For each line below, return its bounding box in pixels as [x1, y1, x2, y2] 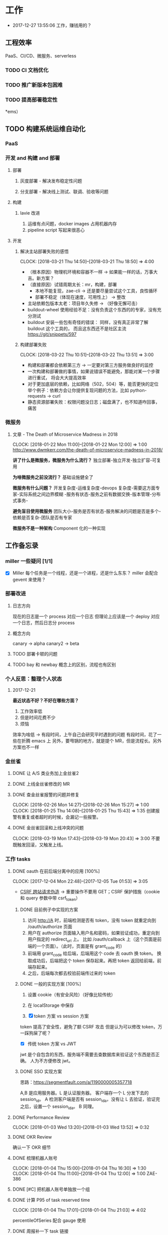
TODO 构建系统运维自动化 [5, 124, 86, 134]
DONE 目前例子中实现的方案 [20, 906, 78, 913]
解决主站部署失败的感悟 [20, 248, 69, 254]
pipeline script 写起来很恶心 [27, 227, 85, 233]
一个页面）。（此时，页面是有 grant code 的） [36, 943, 125, 950]
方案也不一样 [12, 744, 39, 750]
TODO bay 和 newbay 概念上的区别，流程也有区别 [12, 661, 116, 668]
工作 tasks [5, 856, 31, 863]
